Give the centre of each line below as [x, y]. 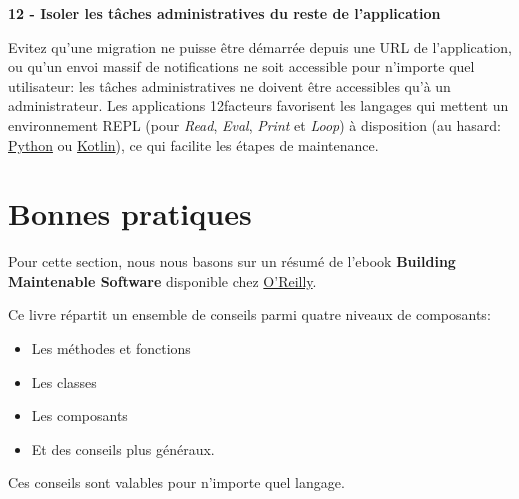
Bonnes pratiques [130, 213]
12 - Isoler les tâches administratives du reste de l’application [224, 13]
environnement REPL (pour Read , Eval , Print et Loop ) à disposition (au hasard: [254, 124]
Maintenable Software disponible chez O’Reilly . [162, 280]
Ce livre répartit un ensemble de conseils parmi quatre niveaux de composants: [249, 314]
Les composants [79, 415]
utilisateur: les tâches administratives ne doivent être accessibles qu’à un [229, 85]
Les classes [64, 381]
